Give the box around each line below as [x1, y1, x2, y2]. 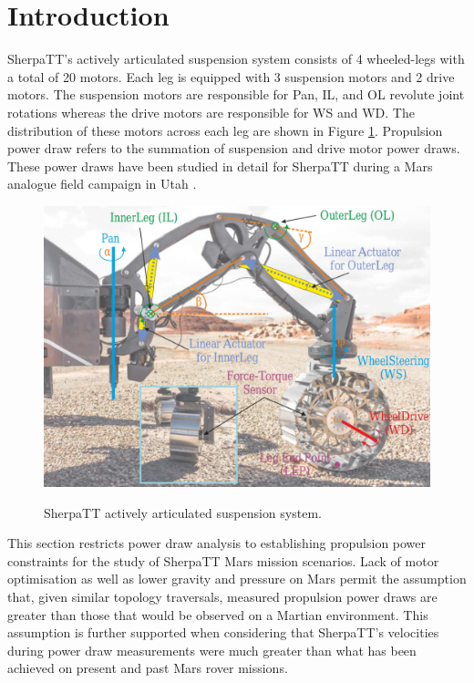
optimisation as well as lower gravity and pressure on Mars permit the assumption [7, 569, 467, 588]
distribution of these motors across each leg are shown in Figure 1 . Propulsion [7, 120, 443, 140]
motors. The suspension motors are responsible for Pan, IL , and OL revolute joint [7, 85, 465, 104]
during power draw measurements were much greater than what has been [7, 640, 417, 659]
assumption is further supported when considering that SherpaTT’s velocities [7, 623, 439, 642]
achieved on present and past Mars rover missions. [7, 658, 288, 678]
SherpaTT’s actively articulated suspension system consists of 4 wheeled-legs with [7, 49, 465, 68]
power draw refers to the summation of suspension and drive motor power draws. [7, 139, 460, 158]
